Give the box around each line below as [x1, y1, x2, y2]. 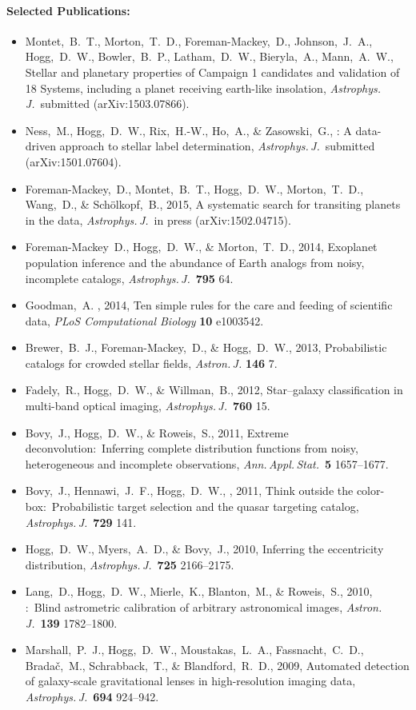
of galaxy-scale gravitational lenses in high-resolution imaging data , [25, 672, 356, 689]
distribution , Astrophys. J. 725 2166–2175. [25, 556, 234, 572]
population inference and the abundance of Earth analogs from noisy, [25, 253, 365, 270]
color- [356, 482, 385, 499]
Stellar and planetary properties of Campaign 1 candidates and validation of [25, 63, 400, 80]
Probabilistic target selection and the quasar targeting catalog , [51, 498, 359, 515]
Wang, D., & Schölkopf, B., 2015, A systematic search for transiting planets [25, 196, 401, 213]
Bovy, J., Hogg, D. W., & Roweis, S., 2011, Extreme [25, 424, 289, 441]
